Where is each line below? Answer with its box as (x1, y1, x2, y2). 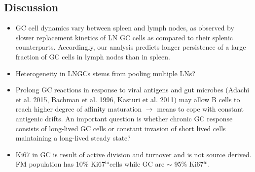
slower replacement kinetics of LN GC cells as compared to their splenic (15, 32, 233, 42)
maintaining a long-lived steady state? (15, 133, 131, 143)
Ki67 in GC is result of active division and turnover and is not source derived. (15, 149, 252, 159)
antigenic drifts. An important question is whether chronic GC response (15, 113, 233, 123)
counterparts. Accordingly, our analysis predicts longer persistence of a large (15, 42, 246, 52)
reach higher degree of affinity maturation (15, 104, 142, 114)
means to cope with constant (157, 104, 244, 114)
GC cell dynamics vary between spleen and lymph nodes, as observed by (15, 23, 234, 33)
